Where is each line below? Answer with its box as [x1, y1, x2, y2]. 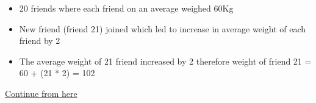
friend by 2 [19, 34, 60, 47]
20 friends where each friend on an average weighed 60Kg [19, 2, 234, 14]
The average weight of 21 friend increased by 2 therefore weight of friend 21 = [19, 54, 312, 67]
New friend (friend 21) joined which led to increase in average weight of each [19, 22, 306, 35]
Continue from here [5, 87, 77, 99]
